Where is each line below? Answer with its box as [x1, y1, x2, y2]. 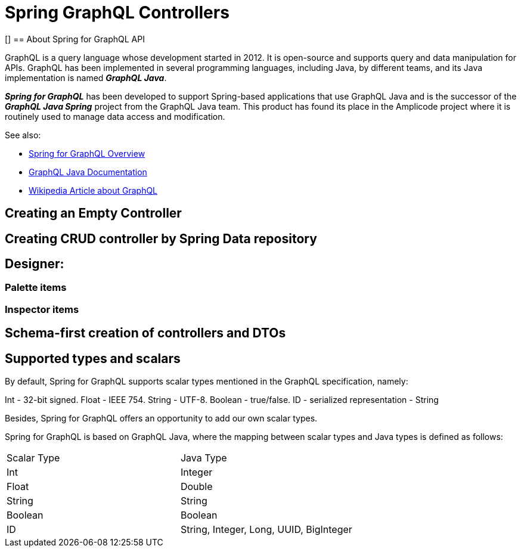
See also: [5, 129, 41, 140]
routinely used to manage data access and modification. [5, 111, 225, 122]
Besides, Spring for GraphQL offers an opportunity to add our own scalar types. [5, 413, 318, 424]
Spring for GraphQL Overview [29, 148, 145, 159]
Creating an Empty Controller [5, 206, 182, 221]
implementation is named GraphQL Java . [5, 72, 167, 83]
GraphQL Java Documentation [29, 166, 147, 177]
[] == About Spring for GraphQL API [5, 33, 145, 44]
